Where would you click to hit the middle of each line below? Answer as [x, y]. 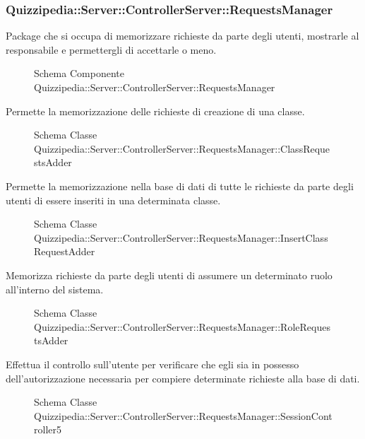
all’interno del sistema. [55, 289]
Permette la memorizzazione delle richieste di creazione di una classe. [155, 111]
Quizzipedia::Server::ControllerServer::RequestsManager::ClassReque [182, 148]
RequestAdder [65, 251]
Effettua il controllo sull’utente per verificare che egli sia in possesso [152, 364]
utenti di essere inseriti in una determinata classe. [113, 200]
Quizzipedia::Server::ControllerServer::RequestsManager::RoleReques [182, 326]
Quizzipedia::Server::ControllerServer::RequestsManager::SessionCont [183, 415]
